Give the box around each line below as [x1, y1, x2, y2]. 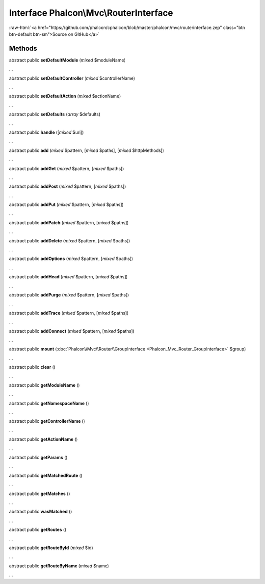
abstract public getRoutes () [9, 526, 67, 533]
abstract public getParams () [9, 455, 68, 461]
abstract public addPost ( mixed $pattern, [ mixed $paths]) [9, 183, 126, 189]
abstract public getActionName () [9, 437, 78, 442]
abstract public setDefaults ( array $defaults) [9, 111, 101, 117]
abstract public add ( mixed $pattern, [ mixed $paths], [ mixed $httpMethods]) [9, 147, 164, 153]
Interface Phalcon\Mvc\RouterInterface [9, 7, 173, 18]
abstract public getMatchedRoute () [9, 472, 83, 478]
